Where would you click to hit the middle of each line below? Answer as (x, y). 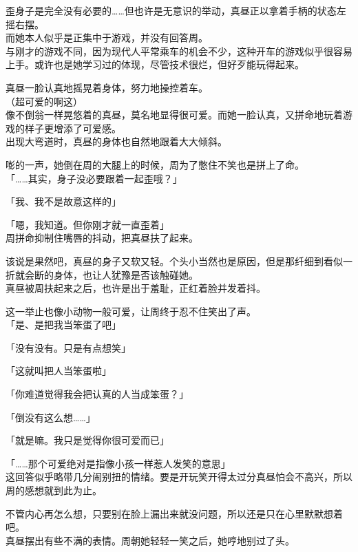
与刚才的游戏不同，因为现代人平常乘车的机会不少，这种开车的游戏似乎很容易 (179, 51)
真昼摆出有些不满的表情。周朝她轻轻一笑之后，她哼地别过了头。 (150, 540)
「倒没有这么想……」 (51, 417)
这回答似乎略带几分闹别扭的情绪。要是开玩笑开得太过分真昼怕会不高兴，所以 (179, 477)
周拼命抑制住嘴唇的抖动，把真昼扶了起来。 (102, 238)
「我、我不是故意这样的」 (63, 201)
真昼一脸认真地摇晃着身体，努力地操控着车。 (107, 87)
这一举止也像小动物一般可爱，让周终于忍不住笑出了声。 (131, 311)
